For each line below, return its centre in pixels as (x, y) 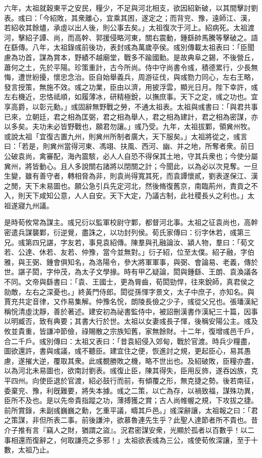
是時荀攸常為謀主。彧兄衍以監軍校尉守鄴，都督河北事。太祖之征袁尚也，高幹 (131, 222)
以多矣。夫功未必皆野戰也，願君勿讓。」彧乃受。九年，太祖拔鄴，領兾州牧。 (129, 126)
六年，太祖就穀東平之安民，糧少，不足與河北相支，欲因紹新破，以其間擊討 (127, 8)
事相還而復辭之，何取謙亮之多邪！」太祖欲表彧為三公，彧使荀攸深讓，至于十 (131, 440)
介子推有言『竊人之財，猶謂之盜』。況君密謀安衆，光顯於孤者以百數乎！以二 (129, 430)
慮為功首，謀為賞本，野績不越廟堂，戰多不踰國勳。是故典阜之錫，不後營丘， (131, 57)
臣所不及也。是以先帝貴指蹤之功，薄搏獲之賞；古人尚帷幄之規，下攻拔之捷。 (131, 400)
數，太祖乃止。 (29, 450)
